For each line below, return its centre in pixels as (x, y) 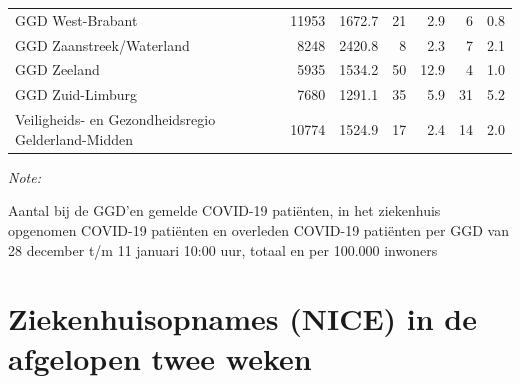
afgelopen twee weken (160, 357)
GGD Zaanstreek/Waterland (102, 44)
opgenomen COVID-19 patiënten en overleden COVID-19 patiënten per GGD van (258, 230)
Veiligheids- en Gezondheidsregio (115, 119)
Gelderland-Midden (74, 138)
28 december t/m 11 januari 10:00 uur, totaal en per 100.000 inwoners (223, 249)
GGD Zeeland (57, 69)
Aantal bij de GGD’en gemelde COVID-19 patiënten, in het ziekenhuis (224, 210)
